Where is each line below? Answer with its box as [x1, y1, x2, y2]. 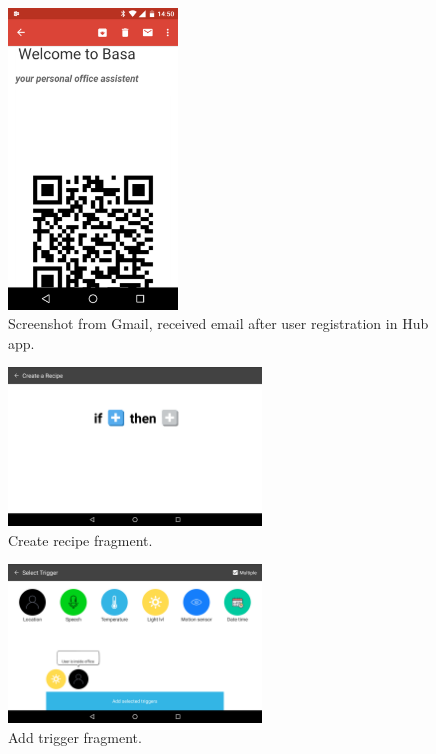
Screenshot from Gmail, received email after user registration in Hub [8, 313, 429, 334]
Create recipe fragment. [8, 529, 153, 550]
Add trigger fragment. [8, 727, 142, 748]
